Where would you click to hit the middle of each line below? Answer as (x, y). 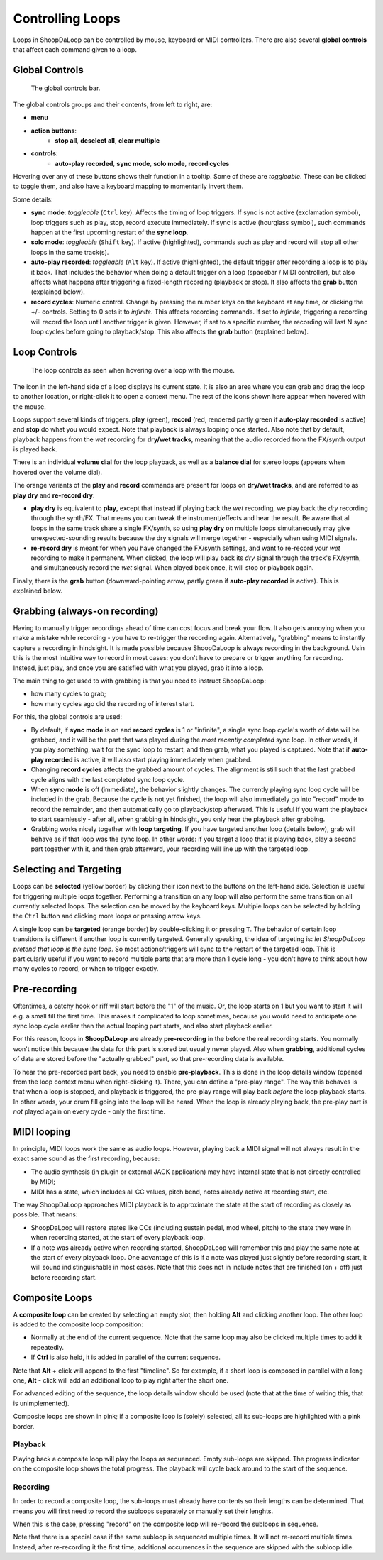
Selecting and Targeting (67, 869)
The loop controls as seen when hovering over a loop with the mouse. (133, 370)
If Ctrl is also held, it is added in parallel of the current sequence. (126, 1357)
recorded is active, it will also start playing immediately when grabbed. (148, 759)
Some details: (33, 199)
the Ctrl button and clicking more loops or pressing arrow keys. (107, 916)
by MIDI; (43, 1182)
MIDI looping (42, 1132)
